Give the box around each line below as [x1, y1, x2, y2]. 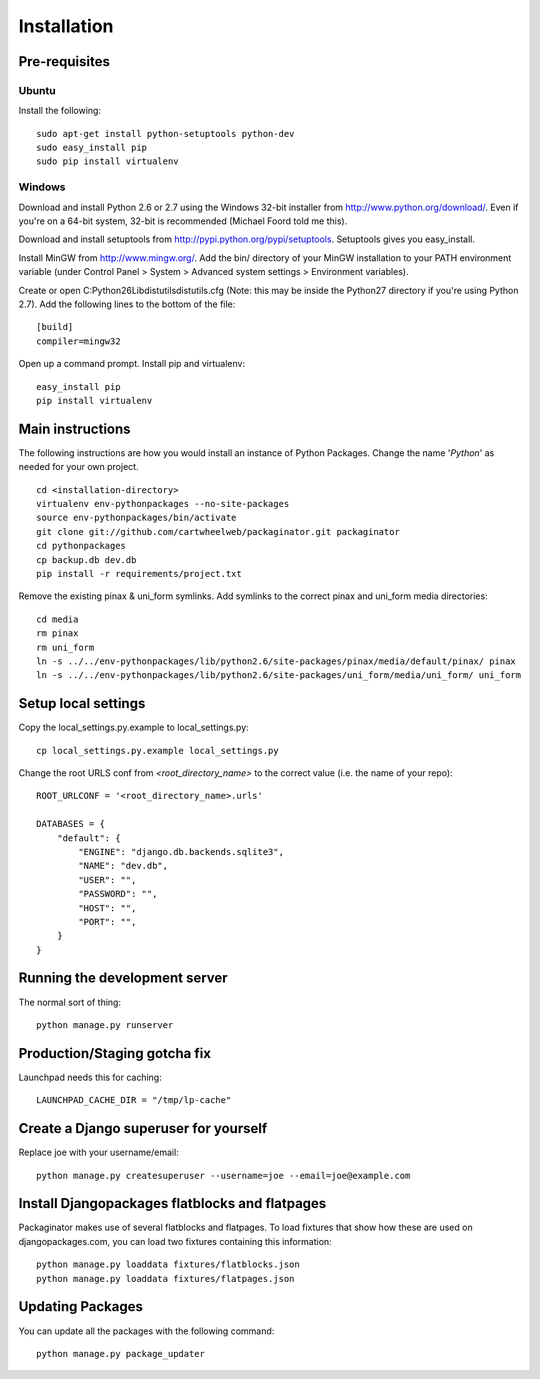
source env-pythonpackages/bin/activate [36, 512, 237, 524]
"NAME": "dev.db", [78, 860, 169, 872]
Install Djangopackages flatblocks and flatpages [18, 1195, 327, 1212]
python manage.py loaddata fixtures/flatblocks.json [36, 1259, 300, 1270]
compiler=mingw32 [36, 335, 121, 347]
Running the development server [18, 970, 229, 987]
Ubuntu [18, 83, 56, 97]
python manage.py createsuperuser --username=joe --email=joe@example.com [36, 1170, 411, 1181]
